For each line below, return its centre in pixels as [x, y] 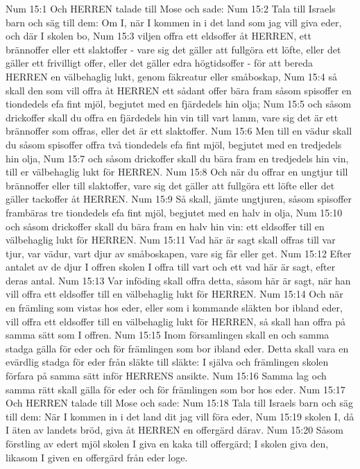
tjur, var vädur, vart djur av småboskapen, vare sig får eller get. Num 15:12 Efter [179, 253]
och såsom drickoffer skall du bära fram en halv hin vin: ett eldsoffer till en [165, 226]
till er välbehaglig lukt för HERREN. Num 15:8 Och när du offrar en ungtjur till [177, 172]
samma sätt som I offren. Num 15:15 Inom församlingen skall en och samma [168, 335]
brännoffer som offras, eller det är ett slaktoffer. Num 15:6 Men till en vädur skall [179, 131]
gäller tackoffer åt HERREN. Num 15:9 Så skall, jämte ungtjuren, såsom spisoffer [179, 199]
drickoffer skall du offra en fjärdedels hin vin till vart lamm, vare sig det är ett [172, 117]
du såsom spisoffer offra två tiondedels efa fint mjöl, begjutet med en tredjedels [174, 144]
